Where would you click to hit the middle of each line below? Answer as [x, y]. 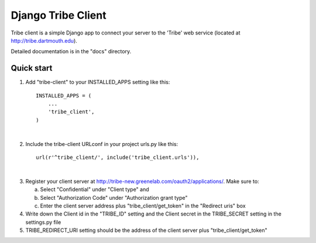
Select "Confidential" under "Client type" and [95, 189]
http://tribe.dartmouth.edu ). [44, 40]
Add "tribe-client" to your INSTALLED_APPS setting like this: [98, 82]
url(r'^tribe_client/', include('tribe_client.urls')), [118, 157]
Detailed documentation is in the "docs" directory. [71, 51]
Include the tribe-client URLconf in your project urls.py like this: [102, 144]
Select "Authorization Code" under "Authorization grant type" [114, 197]
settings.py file [43, 222]
